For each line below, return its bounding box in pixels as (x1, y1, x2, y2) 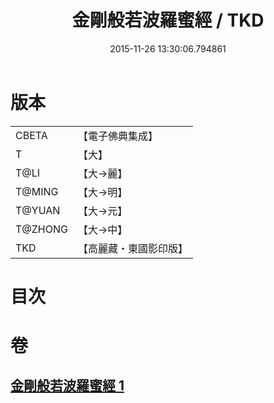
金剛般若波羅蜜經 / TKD (71, 9, 265, 32)
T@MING (15, 184, 59, 198)
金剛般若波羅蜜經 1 (10, 377, 125, 395)
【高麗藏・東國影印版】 (77, 241, 188, 255)
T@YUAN (15, 203, 61, 217)
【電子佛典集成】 (77, 129, 158, 143)
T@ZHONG (15, 222, 68, 236)
